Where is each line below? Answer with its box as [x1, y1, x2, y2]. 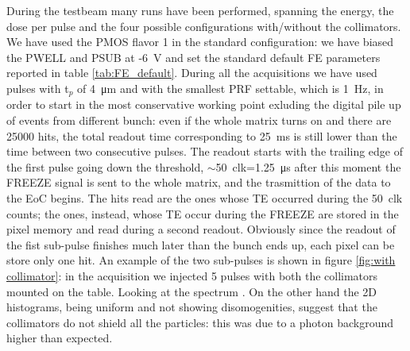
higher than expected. [6, 330, 113, 346]
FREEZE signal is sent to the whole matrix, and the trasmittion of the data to [6, 174, 391, 191]
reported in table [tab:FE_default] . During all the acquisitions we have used [6, 64, 377, 81]
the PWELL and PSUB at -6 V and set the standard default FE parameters [6, 48, 381, 65]
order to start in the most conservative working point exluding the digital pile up [6, 96, 401, 113]
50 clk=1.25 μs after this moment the [215, 158, 401, 175]
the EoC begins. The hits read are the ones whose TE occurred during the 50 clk [6, 189, 403, 206]
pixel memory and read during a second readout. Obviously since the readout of [6, 221, 396, 237]
